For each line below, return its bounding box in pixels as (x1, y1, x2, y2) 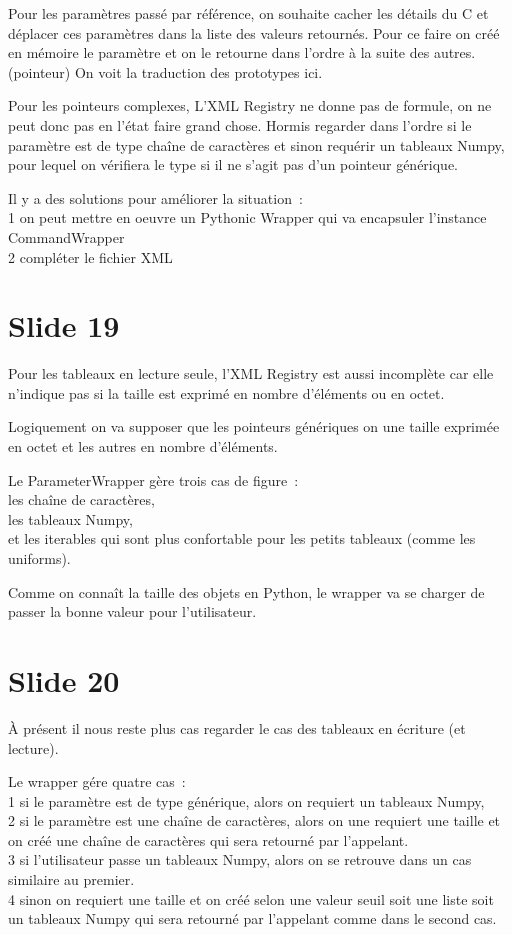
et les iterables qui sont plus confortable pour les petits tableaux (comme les (8, 528, 476, 549)
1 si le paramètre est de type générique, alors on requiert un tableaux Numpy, (8, 790, 485, 811)
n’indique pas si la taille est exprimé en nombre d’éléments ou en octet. (8, 382, 445, 403)
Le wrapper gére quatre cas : (8, 771, 186, 792)
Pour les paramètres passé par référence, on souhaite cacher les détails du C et (8, 3, 489, 23)
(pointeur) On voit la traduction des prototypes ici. (8, 61, 323, 82)
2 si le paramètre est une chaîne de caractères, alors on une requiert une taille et (8, 810, 501, 831)
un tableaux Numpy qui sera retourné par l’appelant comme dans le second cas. (8, 908, 497, 929)
